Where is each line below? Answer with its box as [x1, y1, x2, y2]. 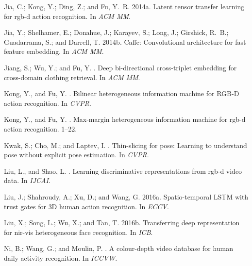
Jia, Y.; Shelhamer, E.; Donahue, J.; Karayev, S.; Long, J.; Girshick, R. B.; [4, 27, 229, 37]
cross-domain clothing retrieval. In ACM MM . [4, 72, 140, 82]
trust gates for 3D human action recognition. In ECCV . [4, 201, 169, 211]
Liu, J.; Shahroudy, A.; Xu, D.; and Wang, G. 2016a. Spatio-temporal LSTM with [4, 191, 249, 201]
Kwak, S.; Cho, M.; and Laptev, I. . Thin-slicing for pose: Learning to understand [4, 140, 247, 150]
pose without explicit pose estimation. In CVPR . [4, 150, 149, 160]
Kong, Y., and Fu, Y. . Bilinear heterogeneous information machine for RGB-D [4, 88, 239, 99]
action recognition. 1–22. [4, 123, 77, 133]
